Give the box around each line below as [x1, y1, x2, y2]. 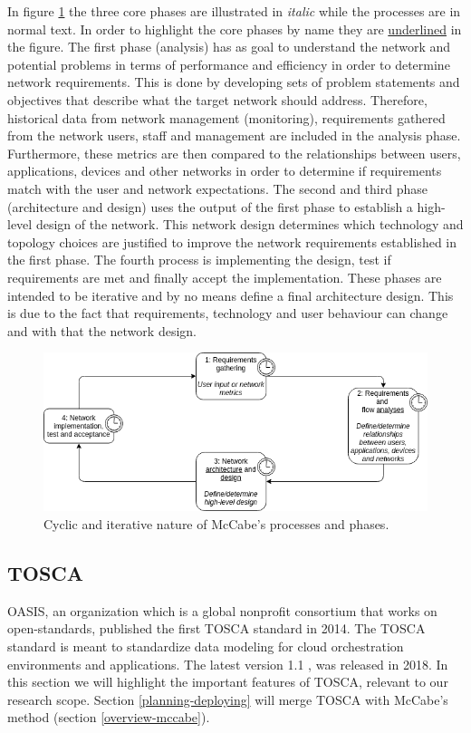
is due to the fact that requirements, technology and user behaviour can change [7, 304, 448, 323]
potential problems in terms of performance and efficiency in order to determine [7, 54, 450, 73]
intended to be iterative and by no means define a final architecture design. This [7, 285, 454, 304]
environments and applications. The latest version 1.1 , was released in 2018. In [7, 654, 448, 673]
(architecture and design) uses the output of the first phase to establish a [7, 197, 413, 216]
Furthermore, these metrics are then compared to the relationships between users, [7, 143, 461, 162]
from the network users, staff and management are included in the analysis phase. [7, 126, 461, 145]
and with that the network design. [7, 321, 197, 340]
